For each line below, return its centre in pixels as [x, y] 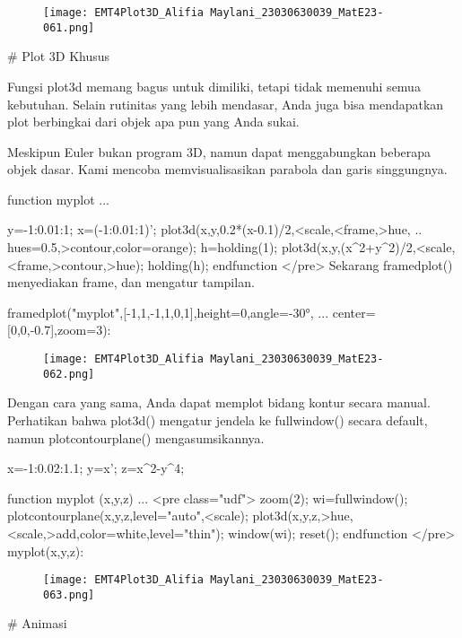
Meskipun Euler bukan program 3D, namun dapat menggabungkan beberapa [219, 151]
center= [354, 312]
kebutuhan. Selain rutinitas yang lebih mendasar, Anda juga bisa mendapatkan [226, 104]
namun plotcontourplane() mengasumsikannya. [136, 437]
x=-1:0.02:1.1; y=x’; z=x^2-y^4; [96, 468]
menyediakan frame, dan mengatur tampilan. [131, 282]
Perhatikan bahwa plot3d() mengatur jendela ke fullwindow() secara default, [218, 420]
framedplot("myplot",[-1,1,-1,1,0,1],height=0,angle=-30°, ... [168, 312]
